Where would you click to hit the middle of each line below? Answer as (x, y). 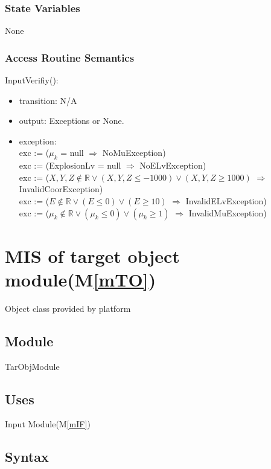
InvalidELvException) (226, 200)
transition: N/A (48, 100)
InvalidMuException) (228, 212)
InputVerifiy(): (32, 80)
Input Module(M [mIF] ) (48, 424)
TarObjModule (32, 366)
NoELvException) (173, 165)
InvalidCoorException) (61, 189)
